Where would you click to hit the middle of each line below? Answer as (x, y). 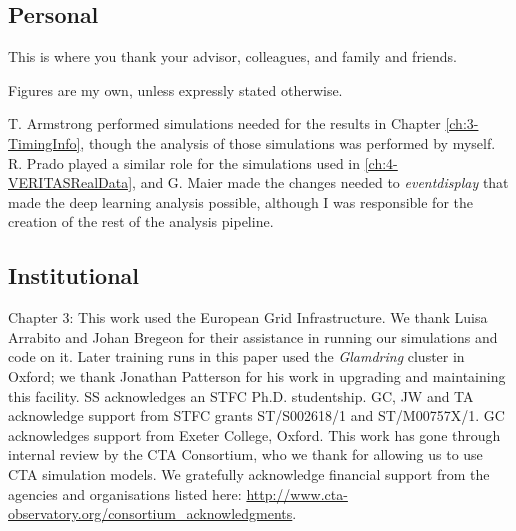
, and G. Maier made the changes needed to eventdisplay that (320, 182)
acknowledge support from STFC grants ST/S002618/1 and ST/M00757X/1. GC (256, 415)
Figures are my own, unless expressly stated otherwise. (175, 89)
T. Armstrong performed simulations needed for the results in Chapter (224, 123)
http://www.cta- (297, 493)
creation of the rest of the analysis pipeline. (141, 221)
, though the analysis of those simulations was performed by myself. (288, 142)
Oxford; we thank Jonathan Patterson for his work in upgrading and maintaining (257, 375)
